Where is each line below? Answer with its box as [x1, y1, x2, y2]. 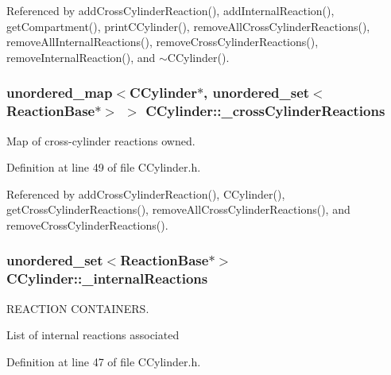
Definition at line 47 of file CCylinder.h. [6, 353, 201, 369]
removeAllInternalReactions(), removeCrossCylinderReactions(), [6, 33, 319, 50]
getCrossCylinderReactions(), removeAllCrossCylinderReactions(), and [6, 201, 350, 218]
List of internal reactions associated [6, 327, 180, 343]
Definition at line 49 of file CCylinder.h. [6, 159, 201, 176]
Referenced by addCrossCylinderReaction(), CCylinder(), [6, 185, 285, 202]
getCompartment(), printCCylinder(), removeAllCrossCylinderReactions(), [6, 17, 370, 34]
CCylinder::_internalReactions [6, 269, 208, 288]
